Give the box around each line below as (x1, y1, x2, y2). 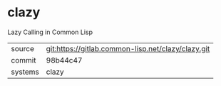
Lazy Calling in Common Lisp (7, 28, 93, 36)
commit (11, 55, 36, 65)
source (11, 43, 34, 53)
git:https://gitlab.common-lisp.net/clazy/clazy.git (46, 43, 210, 53)
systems (11, 67, 39, 77)
